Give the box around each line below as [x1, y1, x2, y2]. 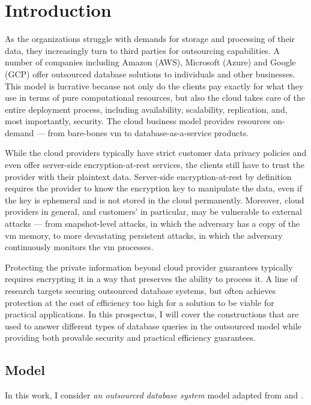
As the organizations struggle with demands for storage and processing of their [5, 32, 295, 45]
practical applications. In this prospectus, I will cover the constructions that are [5, 308, 299, 320]
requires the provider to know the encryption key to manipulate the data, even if [5, 182, 302, 194]
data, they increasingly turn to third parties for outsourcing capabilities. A [5, 44, 280, 56]
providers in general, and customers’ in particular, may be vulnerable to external [5, 205, 302, 218]
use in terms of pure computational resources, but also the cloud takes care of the [5, 91, 305, 104]
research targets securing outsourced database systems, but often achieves [5, 284, 276, 296]
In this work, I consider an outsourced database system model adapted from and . [5, 389, 303, 401]
